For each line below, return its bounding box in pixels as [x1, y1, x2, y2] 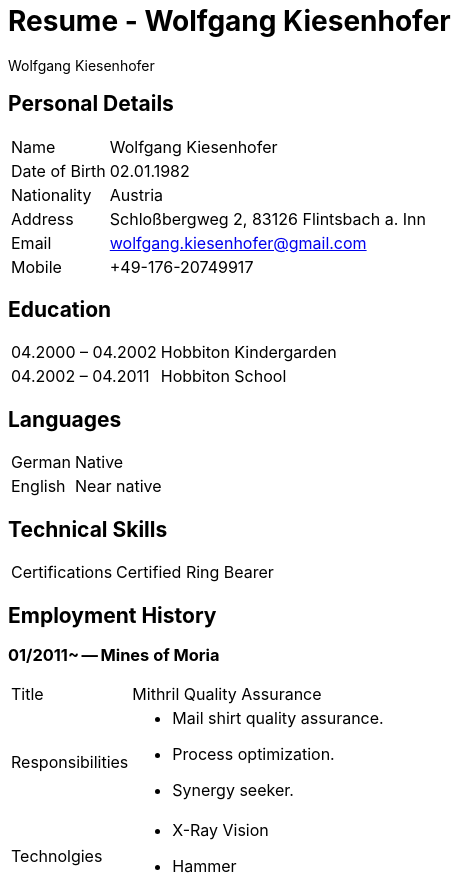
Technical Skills [8, 516, 168, 542]
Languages [8, 406, 122, 432]
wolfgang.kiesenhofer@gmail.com [109, 232, 367, 253]
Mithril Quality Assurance [132, 684, 322, 705]
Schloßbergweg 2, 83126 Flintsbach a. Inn [109, 208, 426, 229]
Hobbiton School [160, 366, 287, 387]
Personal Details [8, 91, 174, 117]
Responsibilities [11, 752, 129, 773]
